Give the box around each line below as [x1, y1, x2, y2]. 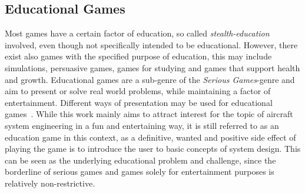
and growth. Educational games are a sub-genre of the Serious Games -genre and [5, 73, 295, 85]
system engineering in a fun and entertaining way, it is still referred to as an [5, 119, 279, 131]
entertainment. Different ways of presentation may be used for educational [5, 96, 273, 108]
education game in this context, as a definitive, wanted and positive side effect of [5, 131, 296, 143]
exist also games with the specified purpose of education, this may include [5, 50, 272, 62]
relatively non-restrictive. [5, 177, 95, 189]
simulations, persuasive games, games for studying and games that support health [5, 61, 300, 74]
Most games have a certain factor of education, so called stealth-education [5, 27, 270, 39]
